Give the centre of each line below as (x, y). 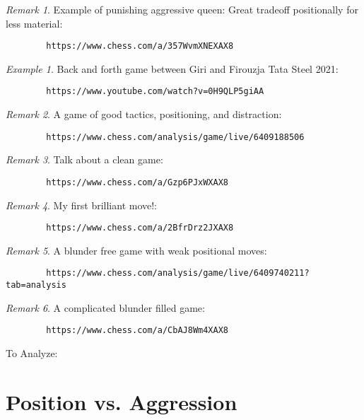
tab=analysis (36, 285)
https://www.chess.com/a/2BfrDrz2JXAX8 (140, 228)
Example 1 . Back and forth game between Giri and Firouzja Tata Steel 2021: (172, 68)
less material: (34, 23)
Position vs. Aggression (122, 401)
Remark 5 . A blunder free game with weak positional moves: (136, 250)
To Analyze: (32, 353)
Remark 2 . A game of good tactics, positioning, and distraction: (144, 114)
